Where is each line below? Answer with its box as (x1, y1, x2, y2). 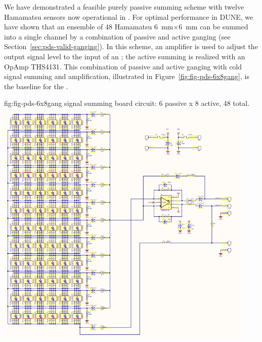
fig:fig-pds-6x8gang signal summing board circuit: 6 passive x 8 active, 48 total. (4, 98, 250, 108)
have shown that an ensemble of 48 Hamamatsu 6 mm (4, 21, 173, 32)
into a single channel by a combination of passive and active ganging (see (4, 31, 231, 42)
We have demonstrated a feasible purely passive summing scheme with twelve (4, 2, 244, 12)
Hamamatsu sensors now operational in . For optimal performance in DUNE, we (4, 11, 253, 22)
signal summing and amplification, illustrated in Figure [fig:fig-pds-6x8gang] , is (4, 71, 249, 82)
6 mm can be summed (179, 21, 248, 32)
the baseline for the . (4, 81, 68, 91)
